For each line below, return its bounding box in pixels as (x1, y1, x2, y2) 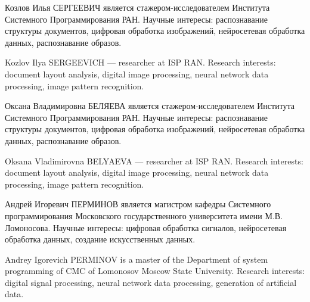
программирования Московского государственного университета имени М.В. (5, 209, 283, 222)
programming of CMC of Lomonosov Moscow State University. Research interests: (5, 264, 305, 277)
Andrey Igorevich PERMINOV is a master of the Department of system (5, 253, 268, 265)
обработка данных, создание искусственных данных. (5, 233, 196, 245)
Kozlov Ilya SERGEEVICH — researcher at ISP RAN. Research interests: (5, 56, 276, 69)
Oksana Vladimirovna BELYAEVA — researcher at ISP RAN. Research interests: (5, 154, 303, 167)
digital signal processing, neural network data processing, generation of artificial (5, 276, 297, 288)
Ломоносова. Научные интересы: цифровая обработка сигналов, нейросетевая (5, 221, 287, 233)
